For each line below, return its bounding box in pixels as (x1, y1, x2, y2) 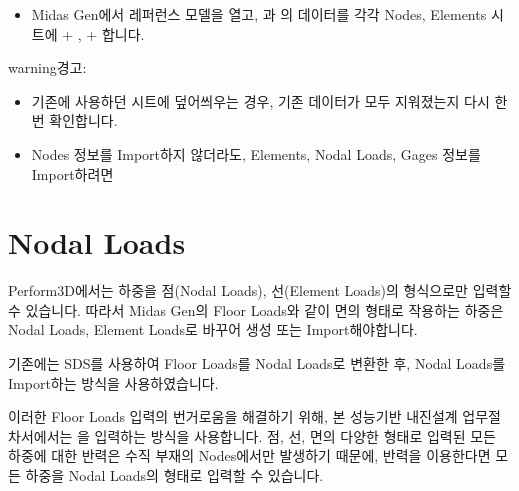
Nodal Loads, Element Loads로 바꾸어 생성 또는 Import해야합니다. (8, 319, 418, 340)
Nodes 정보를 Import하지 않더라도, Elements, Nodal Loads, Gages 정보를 (31, 143, 481, 164)
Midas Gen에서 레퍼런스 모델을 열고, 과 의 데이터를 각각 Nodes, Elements (31, 4, 487, 24)
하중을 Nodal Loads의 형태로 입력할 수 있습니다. (25, 465, 324, 486)
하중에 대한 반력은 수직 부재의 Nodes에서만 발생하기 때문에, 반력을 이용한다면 (8, 445, 491, 466)
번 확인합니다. (31, 110, 118, 131)
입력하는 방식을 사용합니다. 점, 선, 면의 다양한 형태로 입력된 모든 (94, 425, 496, 446)
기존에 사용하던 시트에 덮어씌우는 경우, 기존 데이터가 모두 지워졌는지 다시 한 (31, 90, 508, 111)
